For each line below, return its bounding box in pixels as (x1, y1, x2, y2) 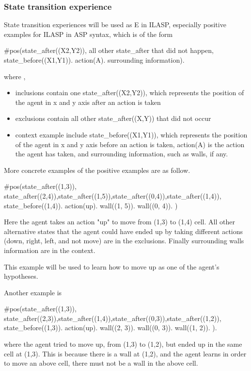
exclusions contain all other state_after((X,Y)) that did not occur (15, 113, 211, 123)
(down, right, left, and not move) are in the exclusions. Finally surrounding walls (4, 236, 244, 246)
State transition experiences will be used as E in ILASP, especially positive (4, 19, 226, 30)
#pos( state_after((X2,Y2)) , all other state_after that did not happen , (4, 45, 214, 55)
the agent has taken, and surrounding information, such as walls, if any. (15, 149, 228, 159)
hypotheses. (4, 271, 38, 281)
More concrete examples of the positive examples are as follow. (4, 165, 190, 175)
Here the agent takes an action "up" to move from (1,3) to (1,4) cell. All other (4, 217, 235, 227)
